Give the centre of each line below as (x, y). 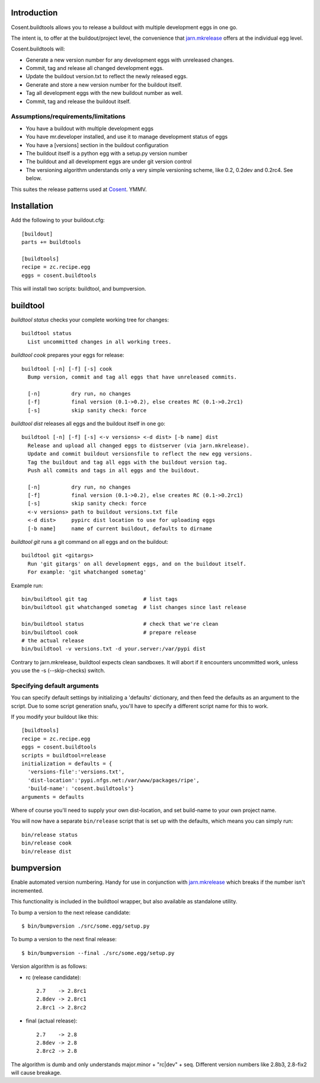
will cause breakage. (36, 1073)
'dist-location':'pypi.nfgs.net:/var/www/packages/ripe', (113, 780)
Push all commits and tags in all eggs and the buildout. (113, 470)
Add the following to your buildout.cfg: (58, 220)
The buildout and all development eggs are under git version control (109, 162)
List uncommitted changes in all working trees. (100, 342)
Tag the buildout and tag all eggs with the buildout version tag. (128, 462)
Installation (32, 206)
